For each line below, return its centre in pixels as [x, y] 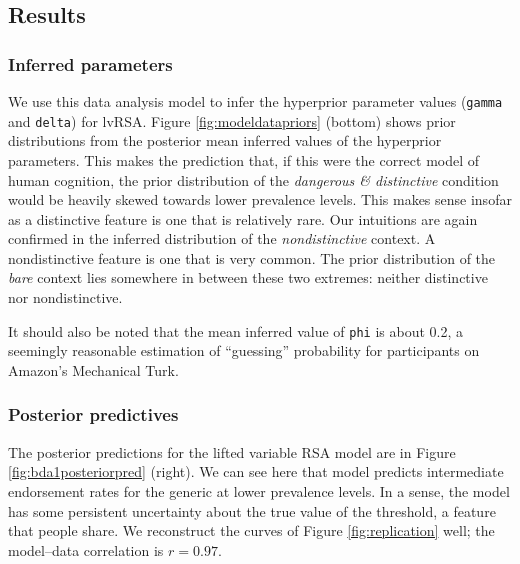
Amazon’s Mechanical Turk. [93, 369]
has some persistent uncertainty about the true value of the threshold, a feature [252, 510]
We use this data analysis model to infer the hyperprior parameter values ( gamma [255, 101]
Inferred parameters [90, 63]
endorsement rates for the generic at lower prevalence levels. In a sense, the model [259, 490]
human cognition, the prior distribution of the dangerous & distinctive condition [253, 179]
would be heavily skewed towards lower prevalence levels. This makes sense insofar [260, 199]
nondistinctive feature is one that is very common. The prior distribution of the [252, 257]
